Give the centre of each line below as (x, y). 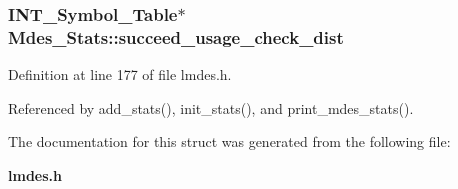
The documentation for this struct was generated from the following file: (229, 141)
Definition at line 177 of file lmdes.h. (120, 74)
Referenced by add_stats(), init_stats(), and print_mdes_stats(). (211, 107)
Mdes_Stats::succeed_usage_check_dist (176, 36)
